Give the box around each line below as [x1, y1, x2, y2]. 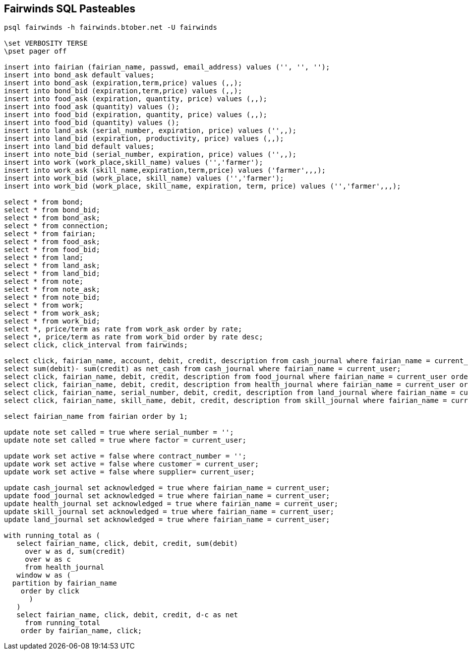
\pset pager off [4, 47, 67, 56]
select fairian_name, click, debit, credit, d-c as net [16, 611, 238, 619]
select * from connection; [4, 222, 109, 230]
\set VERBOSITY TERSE [4, 39, 88, 48]
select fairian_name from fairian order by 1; [4, 412, 188, 421]
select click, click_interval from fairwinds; [4, 341, 188, 349]
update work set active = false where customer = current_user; [4, 460, 259, 468]
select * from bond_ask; [4, 214, 100, 222]
